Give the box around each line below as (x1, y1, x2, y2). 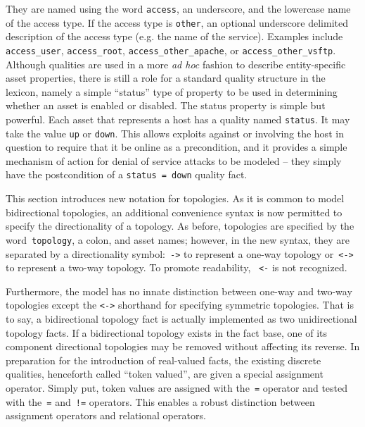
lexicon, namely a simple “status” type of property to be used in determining (6, 84, 338, 99)
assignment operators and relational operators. (6, 408, 206, 423)
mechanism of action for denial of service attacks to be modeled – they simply (6, 153, 342, 168)
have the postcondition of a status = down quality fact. (6, 167, 248, 182)
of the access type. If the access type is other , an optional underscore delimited (6, 15, 349, 30)
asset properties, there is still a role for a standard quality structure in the (6, 70, 326, 85)
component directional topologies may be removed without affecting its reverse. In (6, 339, 360, 354)
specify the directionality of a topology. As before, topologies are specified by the (6, 218, 354, 233)
